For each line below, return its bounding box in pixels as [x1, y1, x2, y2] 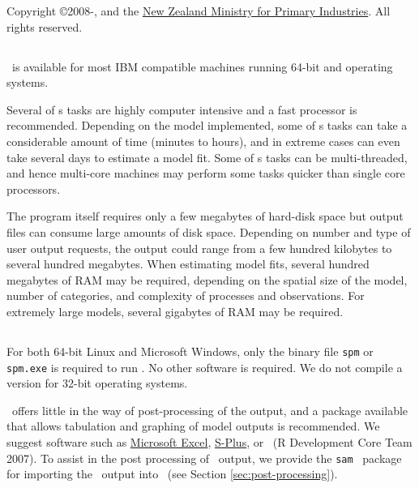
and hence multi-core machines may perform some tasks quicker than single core [6, 165, 405, 182]
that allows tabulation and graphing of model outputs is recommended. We [6, 417, 380, 434]
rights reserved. [6, 18, 83, 35]
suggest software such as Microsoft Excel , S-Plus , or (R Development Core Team [6, 433, 413, 450]
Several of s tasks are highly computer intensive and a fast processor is [6, 101, 357, 118]
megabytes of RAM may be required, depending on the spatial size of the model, [6, 271, 408, 288]
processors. [6, 180, 61, 197]
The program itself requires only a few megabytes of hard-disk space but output [6, 208, 404, 225]
